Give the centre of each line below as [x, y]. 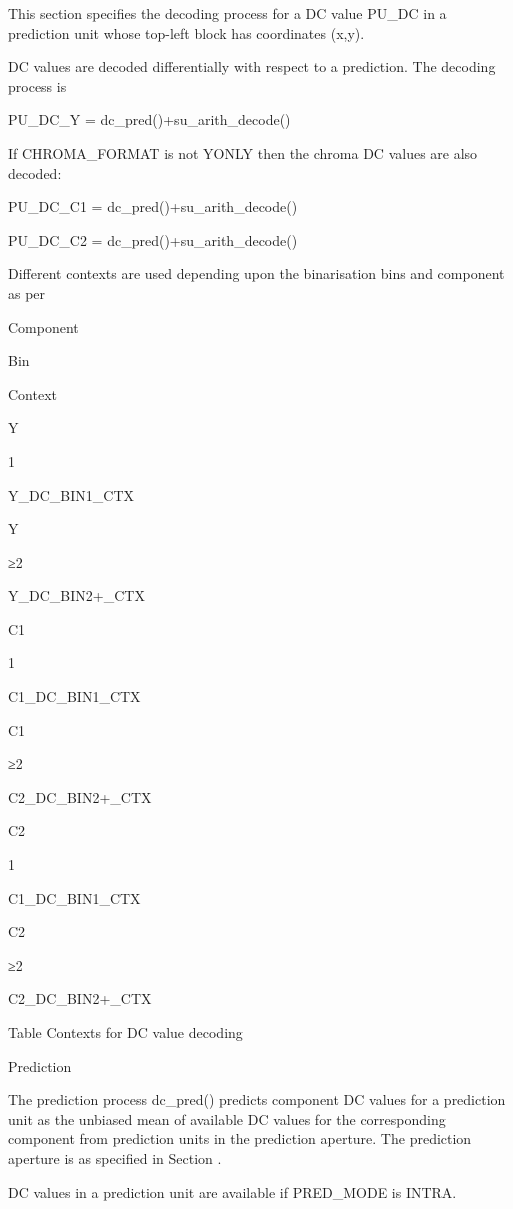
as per [27, 292]
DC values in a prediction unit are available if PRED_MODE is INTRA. [232, 1191]
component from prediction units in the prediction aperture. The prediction [240, 1138]
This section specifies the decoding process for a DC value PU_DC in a [227, 13]
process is [37, 85]
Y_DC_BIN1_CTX [71, 494]
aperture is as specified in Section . [115, 1157]
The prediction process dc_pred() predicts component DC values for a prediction [257, 1099]
